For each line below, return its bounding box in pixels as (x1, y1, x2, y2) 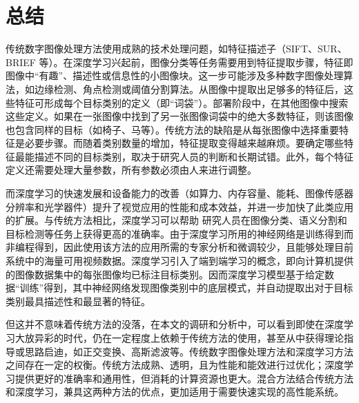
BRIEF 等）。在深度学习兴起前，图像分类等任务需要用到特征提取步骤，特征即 (6, 54, 353, 69)
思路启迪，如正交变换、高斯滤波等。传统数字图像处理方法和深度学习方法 (24, 344, 353, 358)
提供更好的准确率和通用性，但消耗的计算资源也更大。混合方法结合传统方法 (14, 371, 353, 385)
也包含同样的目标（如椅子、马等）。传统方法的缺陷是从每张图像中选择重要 (6, 122, 339, 136)
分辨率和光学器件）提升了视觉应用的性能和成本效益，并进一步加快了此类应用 (6, 199, 353, 214)
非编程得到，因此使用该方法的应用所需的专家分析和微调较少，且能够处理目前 (6, 240, 353, 254)
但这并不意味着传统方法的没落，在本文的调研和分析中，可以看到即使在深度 (6, 317, 344, 331)
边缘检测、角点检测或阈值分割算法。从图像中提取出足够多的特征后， (34, 81, 344, 96)
